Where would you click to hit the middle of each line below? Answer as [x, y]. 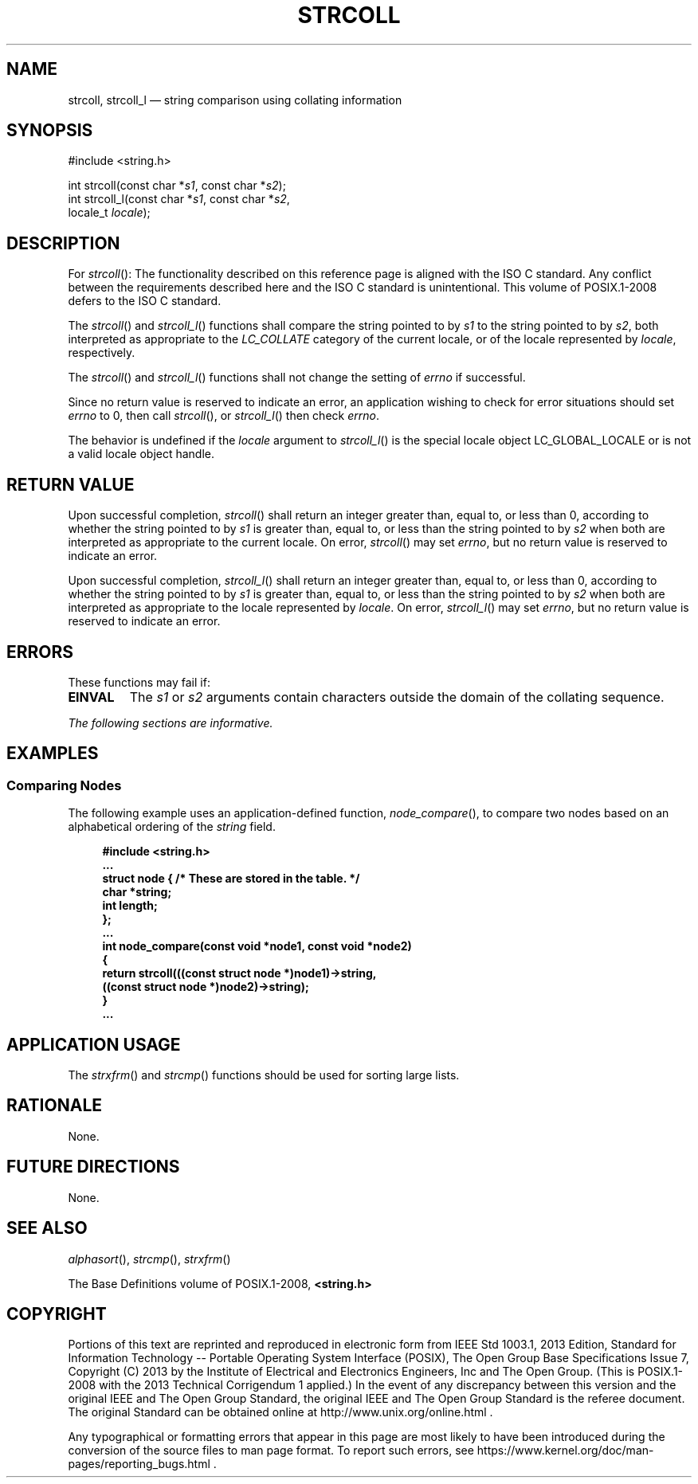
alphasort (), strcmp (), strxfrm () [149, 1259]
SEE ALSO [47, 1228]
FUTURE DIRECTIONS [93, 1167]
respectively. [102, 353]
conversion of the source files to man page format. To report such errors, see [271, 1451]
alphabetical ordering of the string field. [172, 827]
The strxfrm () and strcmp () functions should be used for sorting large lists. [264, 1075]
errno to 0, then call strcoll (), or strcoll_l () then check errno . [224, 416]
